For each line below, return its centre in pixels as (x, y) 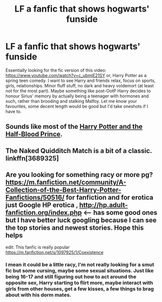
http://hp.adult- (104, 205)
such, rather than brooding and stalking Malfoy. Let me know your (71, 101)
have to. (14, 111)
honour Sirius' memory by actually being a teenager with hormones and (77, 96)
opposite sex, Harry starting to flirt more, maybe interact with (79, 283)
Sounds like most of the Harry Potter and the (74, 127)
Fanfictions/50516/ (35, 198)
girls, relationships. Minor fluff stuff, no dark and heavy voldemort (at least (80, 85)
